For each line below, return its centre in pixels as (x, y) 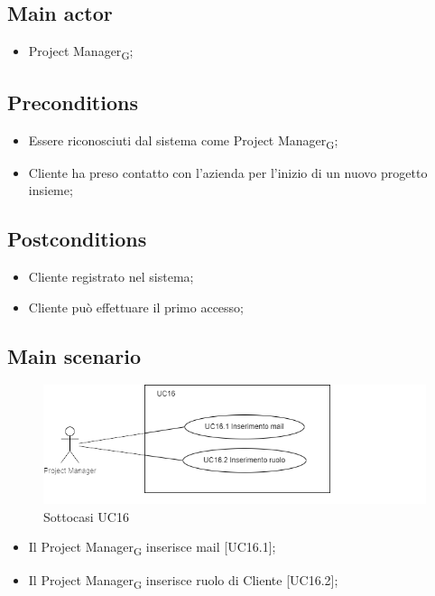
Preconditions (73, 102)
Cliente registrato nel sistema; (111, 277)
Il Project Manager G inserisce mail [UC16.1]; (152, 548)
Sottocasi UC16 (86, 516)
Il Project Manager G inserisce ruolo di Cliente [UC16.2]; (183, 581)
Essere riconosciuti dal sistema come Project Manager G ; (183, 141)
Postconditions (77, 239)
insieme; (51, 190)
